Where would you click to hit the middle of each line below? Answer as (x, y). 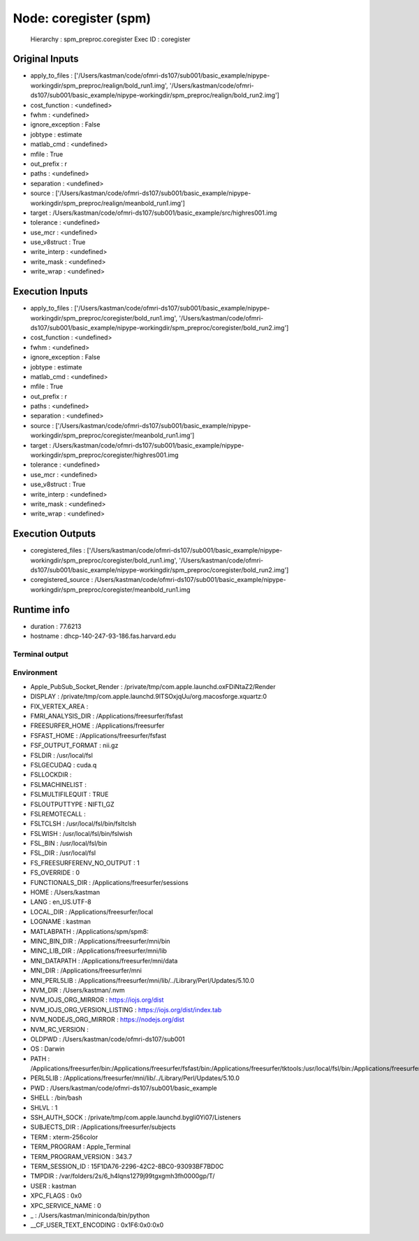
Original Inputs (46, 59)
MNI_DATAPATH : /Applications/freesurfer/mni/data (104, 960)
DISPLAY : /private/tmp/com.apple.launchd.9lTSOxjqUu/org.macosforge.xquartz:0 (149, 697)
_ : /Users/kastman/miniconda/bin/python (90, 1215)
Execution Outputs (54, 534)
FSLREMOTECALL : (58, 814)
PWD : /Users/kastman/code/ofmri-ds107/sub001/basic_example (124, 1088)
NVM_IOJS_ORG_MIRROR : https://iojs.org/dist (97, 1000)
